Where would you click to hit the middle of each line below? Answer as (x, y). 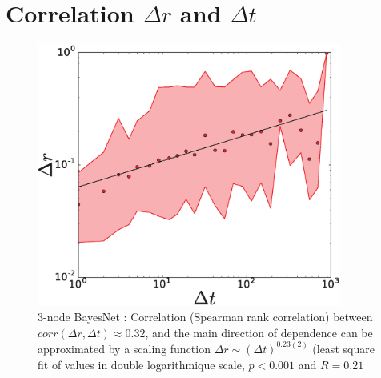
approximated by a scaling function (124, 348)
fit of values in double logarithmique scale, (141, 364)
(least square (343, 348)
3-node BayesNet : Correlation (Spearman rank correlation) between (205, 317)
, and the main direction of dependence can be (259, 332)
